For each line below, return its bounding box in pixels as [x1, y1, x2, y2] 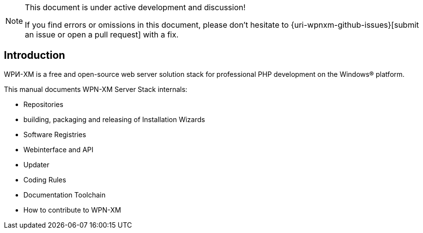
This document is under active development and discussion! [25, 2, 246, 12]
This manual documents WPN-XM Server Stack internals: [4, 85, 188, 93]
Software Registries [23, 130, 86, 139]
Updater [23, 160, 50, 169]
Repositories [23, 100, 63, 108]
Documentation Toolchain [23, 190, 106, 199]
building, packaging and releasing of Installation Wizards [23, 115, 205, 124]
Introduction [4, 49, 65, 62]
